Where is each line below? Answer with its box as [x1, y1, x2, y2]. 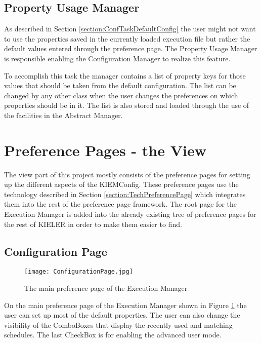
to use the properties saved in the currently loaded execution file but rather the [4, 33, 250, 44]
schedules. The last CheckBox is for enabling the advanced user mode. [4, 329, 222, 340]
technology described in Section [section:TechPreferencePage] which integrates [4, 188, 246, 199]
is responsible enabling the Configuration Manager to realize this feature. [4, 53, 231, 63]
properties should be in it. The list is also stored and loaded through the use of [4, 100, 249, 110]
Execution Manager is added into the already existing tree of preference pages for [4, 209, 256, 219]
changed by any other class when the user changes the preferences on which [4, 90, 238, 100]
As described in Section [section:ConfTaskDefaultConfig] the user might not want [4, 23, 256, 34]
